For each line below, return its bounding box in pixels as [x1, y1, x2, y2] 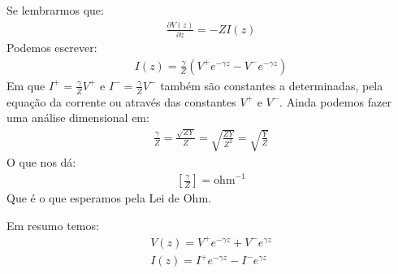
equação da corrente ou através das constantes [6, 93, 236, 110]
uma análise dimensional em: [6, 109, 149, 126]
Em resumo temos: [6, 216, 99, 233]
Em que [6, 76, 45, 94]
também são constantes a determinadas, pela [160, 76, 383, 94]
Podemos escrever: [6, 39, 97, 56]
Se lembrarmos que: [6, 2, 104, 18]
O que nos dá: [6, 153, 76, 170]
